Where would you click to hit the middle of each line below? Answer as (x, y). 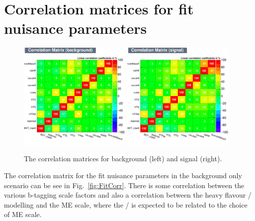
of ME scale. (23, 214)
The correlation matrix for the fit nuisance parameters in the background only (123, 175)
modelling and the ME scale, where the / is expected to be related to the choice (126, 204)
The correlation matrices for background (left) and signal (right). (123, 159)
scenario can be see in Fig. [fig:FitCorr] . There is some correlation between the (124, 185)
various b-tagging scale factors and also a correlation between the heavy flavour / (128, 195)
